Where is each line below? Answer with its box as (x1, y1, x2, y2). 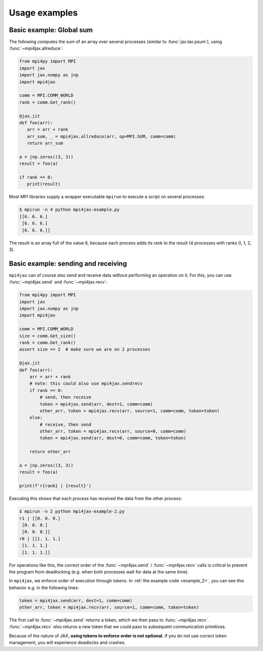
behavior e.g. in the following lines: (9, 585, 79, 591)
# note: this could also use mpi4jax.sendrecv (29, 381, 143, 386)
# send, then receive (39, 395, 92, 400)
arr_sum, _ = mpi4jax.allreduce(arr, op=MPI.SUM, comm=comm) (27, 134, 176, 139)
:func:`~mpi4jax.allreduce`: (9, 45, 63, 51)
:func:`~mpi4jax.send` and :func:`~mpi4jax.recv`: (9, 279, 108, 285)
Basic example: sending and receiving (9, 259, 127, 268)
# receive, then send (39, 421, 92, 427)
